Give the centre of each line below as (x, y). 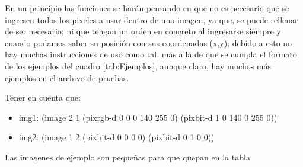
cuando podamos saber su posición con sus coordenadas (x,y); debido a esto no (149, 42)
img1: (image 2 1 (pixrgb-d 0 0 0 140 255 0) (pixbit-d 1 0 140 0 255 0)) (148, 117)
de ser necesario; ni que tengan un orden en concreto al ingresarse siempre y (143, 31)
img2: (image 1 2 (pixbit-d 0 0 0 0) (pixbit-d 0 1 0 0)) (117, 137)
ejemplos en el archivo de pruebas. (67, 77)
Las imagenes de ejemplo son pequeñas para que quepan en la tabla (127, 157)
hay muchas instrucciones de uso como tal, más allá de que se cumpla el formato (151, 54)
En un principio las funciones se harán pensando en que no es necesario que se (147, 8)
